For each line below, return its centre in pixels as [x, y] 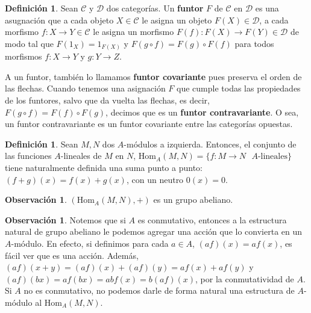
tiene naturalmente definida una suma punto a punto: [104, 168]
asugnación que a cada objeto [59, 20]
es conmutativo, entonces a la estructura [212, 219]
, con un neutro [155, 179]
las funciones [28, 156]
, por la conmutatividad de [245, 278]
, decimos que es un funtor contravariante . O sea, [202, 112]
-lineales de [81, 156]
